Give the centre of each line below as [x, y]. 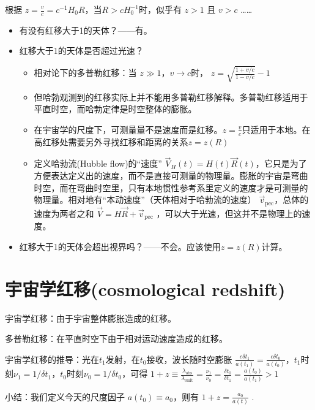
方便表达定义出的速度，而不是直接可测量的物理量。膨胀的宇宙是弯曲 [171, 175]
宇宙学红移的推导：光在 [52, 359]
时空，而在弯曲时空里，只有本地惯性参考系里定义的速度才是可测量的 [171, 187]
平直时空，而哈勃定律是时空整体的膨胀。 [115, 109]
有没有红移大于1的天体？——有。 [86, 30]
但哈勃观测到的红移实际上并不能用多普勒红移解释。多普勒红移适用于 [171, 97]
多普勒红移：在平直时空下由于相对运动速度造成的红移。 [116, 339]
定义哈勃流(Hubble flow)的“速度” [98, 163]
